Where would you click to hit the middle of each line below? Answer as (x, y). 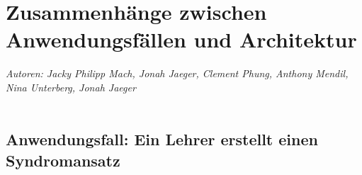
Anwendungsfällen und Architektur (181, 39)
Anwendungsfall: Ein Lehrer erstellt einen (162, 139)
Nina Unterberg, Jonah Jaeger (71, 87)
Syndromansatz (63, 160)
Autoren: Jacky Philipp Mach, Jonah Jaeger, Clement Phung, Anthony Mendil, (177, 73)
